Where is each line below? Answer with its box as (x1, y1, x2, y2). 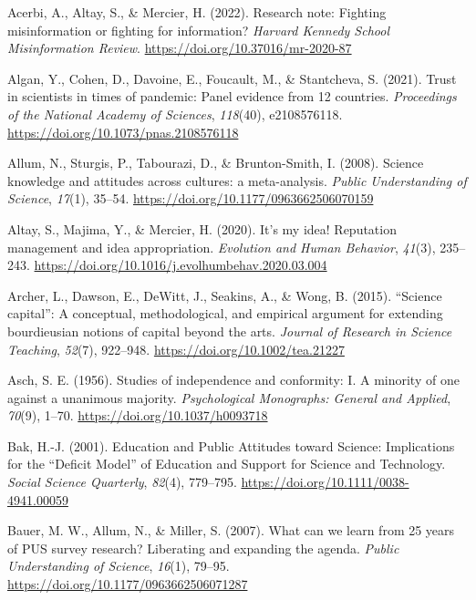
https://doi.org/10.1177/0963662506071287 (7, 574, 248, 594)
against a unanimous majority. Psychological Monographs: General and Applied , (7, 388, 451, 407)
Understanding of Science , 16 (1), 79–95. (7, 556, 230, 575)
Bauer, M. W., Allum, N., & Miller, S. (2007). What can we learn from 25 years (7, 521, 455, 540)
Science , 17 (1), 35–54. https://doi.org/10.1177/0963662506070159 (7, 189, 374, 208)
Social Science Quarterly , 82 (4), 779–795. (7, 472, 237, 491)
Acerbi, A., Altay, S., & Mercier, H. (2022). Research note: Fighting (7, 3, 387, 21)
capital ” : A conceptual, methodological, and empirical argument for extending (7, 304, 443, 323)
